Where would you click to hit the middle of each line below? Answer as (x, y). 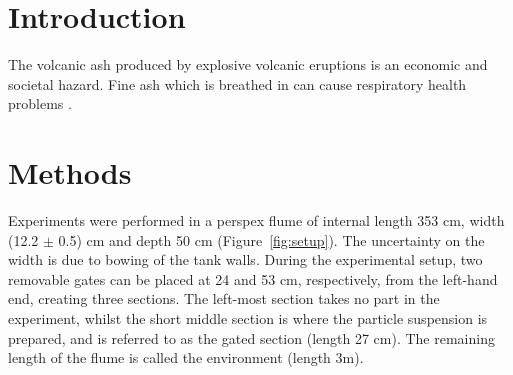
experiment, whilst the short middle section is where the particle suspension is (248, 318)
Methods (70, 172)
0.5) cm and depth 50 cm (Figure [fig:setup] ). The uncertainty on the (271, 239)
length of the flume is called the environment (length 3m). (186, 357)
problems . (40, 103)
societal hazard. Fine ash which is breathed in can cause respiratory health (237, 83)
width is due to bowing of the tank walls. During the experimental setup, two (245, 259)
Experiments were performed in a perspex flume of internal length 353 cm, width (256, 220)
